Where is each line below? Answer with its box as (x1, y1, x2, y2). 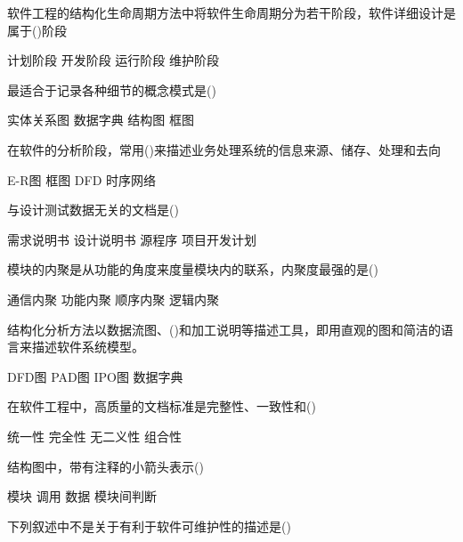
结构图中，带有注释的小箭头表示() (7, 457, 204, 475)
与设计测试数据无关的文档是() (7, 200, 179, 219)
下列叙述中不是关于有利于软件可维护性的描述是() (7, 516, 291, 535)
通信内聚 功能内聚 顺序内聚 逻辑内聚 (7, 289, 219, 308)
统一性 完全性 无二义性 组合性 (7, 426, 182, 445)
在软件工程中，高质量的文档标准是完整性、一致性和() (7, 397, 316, 416)
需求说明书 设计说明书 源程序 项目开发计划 (7, 230, 256, 248)
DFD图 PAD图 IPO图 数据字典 (7, 367, 183, 385)
